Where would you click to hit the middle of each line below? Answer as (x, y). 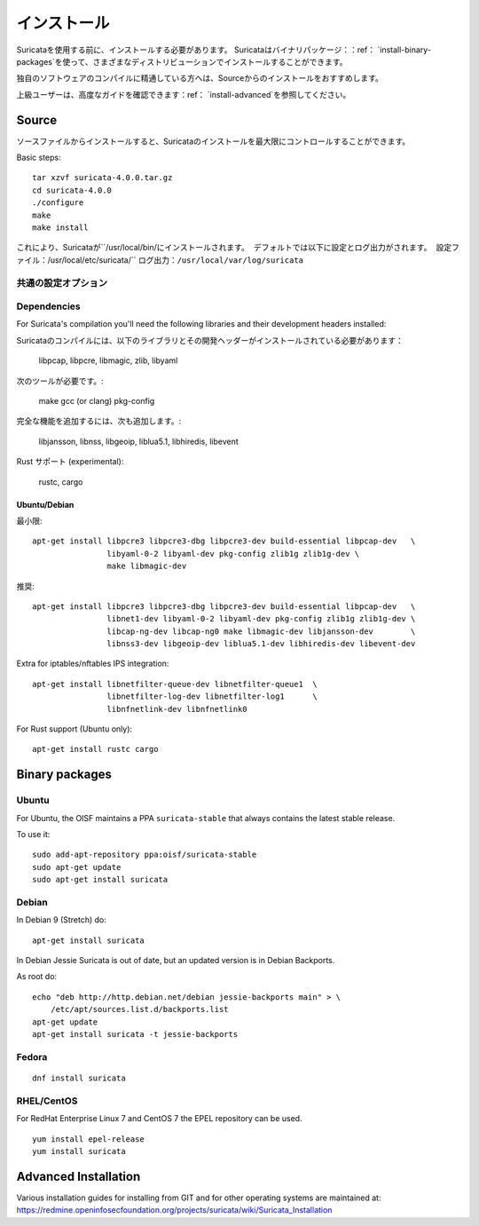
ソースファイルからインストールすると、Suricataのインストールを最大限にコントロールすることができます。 (213, 141)
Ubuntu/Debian (45, 504)
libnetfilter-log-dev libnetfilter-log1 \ (212, 696)
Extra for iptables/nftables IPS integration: (93, 664)
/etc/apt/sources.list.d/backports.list (140, 1009)
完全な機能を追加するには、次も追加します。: (99, 421)
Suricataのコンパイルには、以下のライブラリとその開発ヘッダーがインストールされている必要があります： (210, 340)
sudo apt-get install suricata (100, 880)
